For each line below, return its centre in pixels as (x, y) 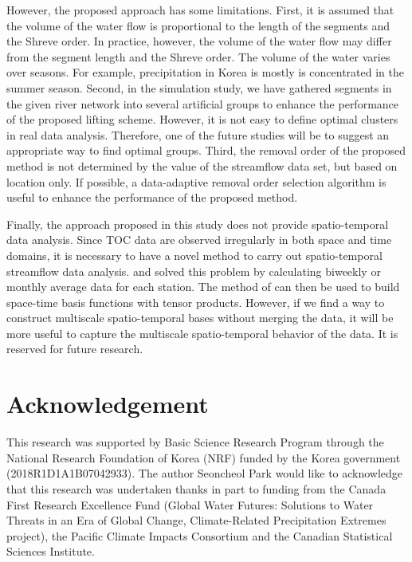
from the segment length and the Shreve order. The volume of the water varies (198, 56)
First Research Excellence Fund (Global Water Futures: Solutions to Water (190, 504)
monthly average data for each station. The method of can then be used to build (203, 287)
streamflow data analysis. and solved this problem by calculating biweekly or (194, 271)
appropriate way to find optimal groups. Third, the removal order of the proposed (206, 150)
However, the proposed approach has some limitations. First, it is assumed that (200, 10)
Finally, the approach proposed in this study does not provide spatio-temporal (198, 224)
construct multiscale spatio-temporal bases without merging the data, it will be (200, 318)
